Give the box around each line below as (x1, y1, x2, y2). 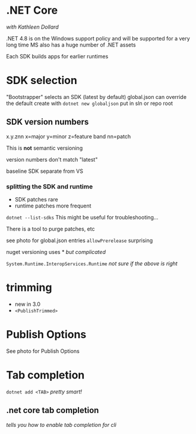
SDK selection (6, 74, 77, 87)
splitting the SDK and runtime (6, 182, 93, 191)
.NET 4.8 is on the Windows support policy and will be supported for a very (6, 35, 190, 42)
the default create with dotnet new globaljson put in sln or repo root (6, 100, 173, 107)
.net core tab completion (6, 405, 99, 416)
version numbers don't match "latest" (6, 156, 98, 163)
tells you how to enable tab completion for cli (6, 421, 117, 428)
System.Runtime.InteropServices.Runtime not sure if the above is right (6, 260, 178, 267)
